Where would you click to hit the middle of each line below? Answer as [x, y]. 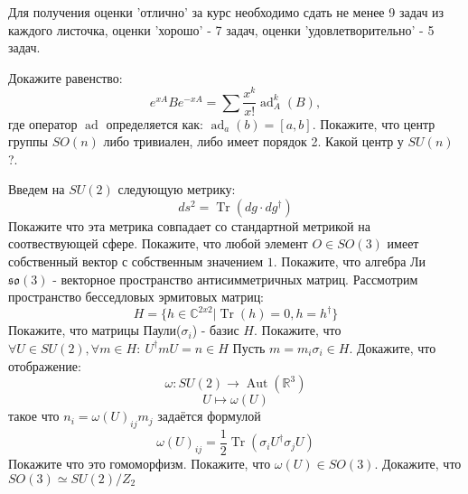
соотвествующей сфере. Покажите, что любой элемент [158, 243]
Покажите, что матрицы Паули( [95, 330]
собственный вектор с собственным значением [136, 261]
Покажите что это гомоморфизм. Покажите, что [140, 463]
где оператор [43, 123]
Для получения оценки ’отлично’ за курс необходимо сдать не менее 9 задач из [226, 12]
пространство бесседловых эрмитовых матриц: [136, 297]
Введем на [37, 189]
